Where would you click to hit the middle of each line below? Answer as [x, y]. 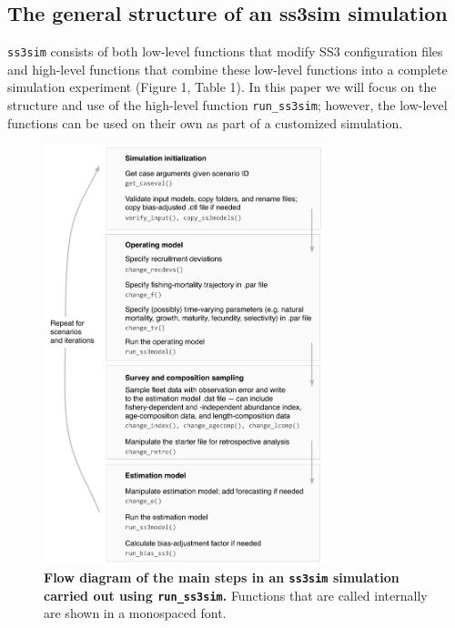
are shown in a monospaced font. [135, 613]
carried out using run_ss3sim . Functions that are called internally [236, 595]
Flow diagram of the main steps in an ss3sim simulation [222, 577]
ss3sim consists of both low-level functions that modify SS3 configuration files [225, 51]
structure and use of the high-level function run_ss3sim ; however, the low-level [227, 105]
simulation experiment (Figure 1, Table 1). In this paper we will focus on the [222, 87]
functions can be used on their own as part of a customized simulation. [205, 122]
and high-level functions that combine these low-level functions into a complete [227, 69]
